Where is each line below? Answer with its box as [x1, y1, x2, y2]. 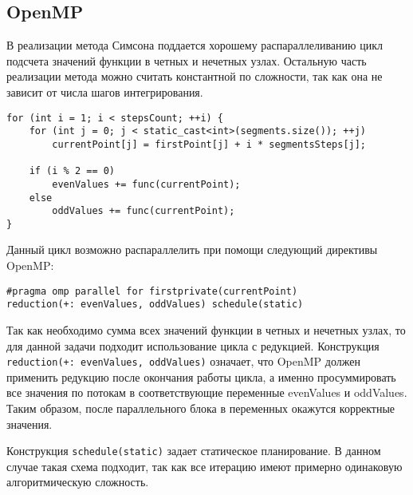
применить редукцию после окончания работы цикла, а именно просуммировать [6, 368, 396, 385]
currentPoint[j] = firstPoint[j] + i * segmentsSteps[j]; [52, 138, 367, 150]
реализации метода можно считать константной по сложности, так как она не [6, 68, 383, 85]
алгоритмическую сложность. [6, 473, 149, 490]
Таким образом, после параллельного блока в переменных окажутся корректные [6, 400, 395, 417]
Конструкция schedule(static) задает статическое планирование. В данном [6, 442, 381, 459]
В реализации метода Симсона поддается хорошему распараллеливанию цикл [6, 37, 383, 53]
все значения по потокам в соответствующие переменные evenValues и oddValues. [6, 384, 407, 401]
